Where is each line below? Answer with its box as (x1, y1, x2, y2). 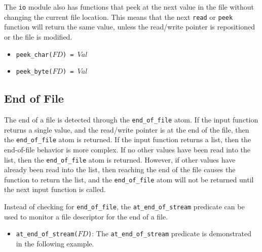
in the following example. (16, 238, 94, 248)
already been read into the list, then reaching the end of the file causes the (4, 164, 236, 175)
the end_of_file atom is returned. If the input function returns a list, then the (4, 134, 251, 145)
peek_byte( (16, 68, 53, 76)
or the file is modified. (4, 31, 72, 42)
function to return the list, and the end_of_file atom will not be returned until (4, 174, 254, 184)
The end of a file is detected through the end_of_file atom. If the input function (4, 114, 258, 125)
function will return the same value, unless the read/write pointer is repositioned (4, 21, 255, 32)
